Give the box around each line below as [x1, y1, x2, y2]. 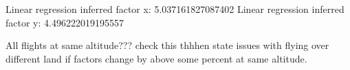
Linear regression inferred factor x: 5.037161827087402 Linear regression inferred [6, 2, 344, 16]
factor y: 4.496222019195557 [6, 15, 124, 29]
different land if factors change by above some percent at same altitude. [6, 51, 307, 65]
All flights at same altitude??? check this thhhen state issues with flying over [6, 38, 329, 52]
